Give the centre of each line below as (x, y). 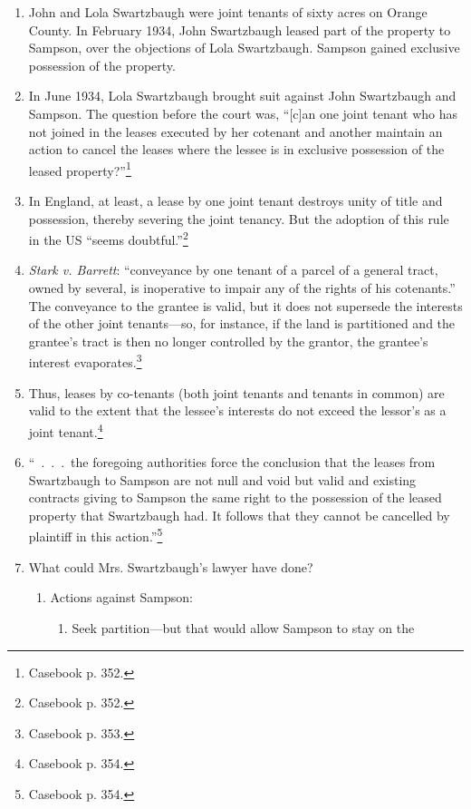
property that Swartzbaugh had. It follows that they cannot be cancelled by (239, 515)
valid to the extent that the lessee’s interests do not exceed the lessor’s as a (237, 410)
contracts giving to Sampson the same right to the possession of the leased (235, 497)
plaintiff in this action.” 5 (96, 535)
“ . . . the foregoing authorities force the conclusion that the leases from (232, 462)
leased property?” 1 (80, 169)
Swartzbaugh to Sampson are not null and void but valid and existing (222, 479)
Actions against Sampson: (121, 597)
